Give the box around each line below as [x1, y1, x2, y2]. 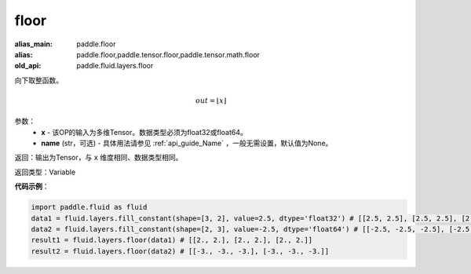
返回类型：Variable [14, 167, 76, 177]
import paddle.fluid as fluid [31, 203, 148, 212]
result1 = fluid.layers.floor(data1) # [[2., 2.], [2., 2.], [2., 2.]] [31, 236, 313, 245]
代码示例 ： [14, 181, 49, 192]
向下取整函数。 [14, 75, 63, 85]
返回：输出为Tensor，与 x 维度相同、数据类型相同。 [14, 153, 183, 163]
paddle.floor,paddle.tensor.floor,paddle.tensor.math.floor [76, 49, 261, 59]
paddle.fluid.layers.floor [76, 61, 154, 71]
